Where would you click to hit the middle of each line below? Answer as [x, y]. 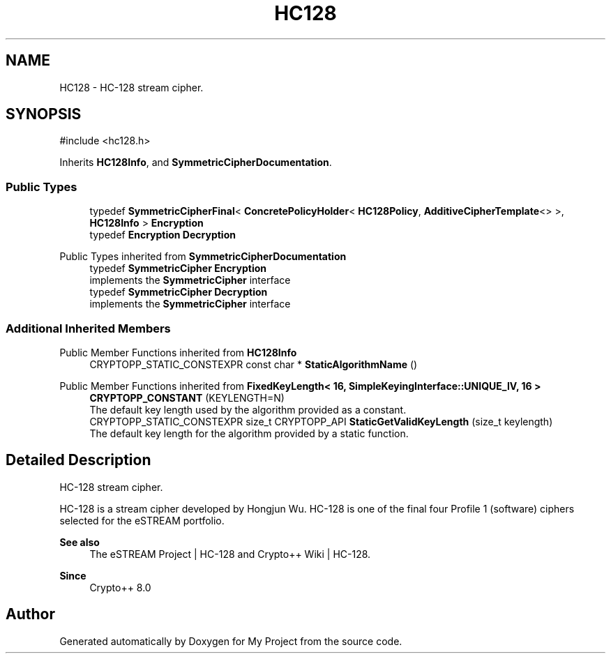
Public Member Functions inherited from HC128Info [178, 352]
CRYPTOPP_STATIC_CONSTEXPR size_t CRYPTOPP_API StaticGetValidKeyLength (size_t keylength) [321, 421]
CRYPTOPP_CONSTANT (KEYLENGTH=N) [187, 397]
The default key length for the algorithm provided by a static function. [249, 433]
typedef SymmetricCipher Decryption [179, 292]
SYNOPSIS [44, 114]
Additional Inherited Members [88, 328]
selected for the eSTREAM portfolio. [142, 520]
